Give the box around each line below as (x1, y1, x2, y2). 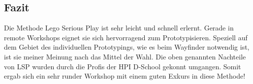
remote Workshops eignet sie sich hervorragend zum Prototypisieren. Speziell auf (4, 32, 248, 42)
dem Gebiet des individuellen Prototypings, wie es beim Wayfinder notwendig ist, (4, 42, 250, 52)
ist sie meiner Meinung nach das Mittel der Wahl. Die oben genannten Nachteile (4, 51, 246, 61)
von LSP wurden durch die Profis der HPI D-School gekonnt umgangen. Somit (4, 61, 241, 71)
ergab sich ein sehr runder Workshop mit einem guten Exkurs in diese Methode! (4, 71, 246, 81)
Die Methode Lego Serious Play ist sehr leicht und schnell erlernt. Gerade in (4, 23, 234, 33)
